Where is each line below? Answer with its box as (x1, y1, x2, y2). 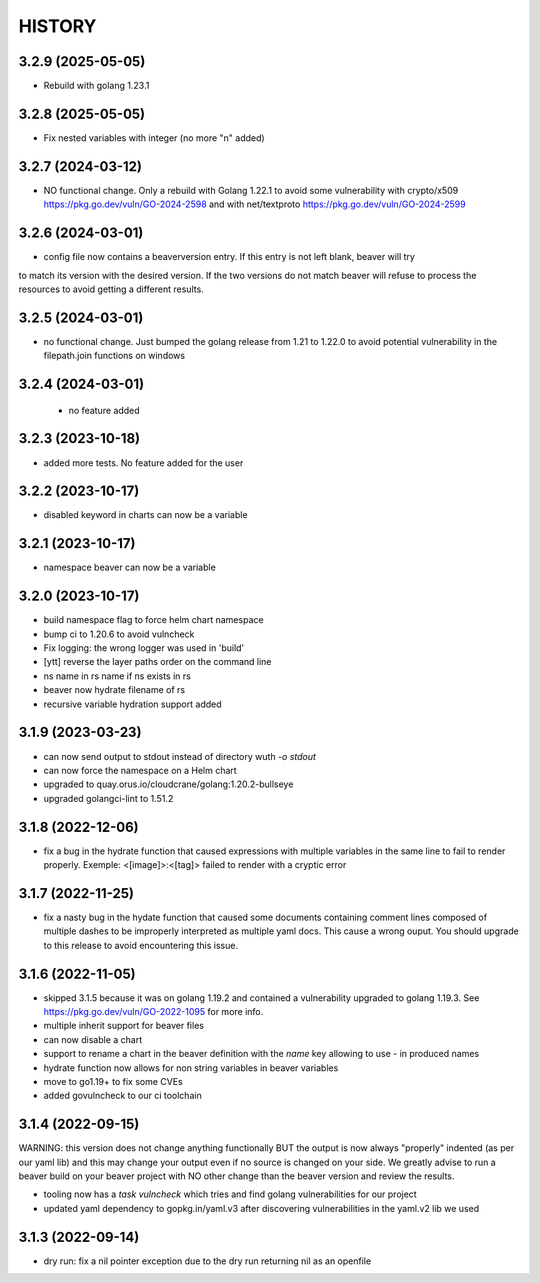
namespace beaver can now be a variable (43, 561, 217, 574)
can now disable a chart (43, 1033, 143, 1045)
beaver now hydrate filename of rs (43, 684, 186, 696)
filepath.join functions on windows (43, 350, 185, 362)
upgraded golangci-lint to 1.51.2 (43, 792, 174, 804)
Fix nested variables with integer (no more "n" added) (43, 131, 265, 144)
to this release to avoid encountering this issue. (43, 939, 239, 951)
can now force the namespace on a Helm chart (43, 764, 237, 776)
